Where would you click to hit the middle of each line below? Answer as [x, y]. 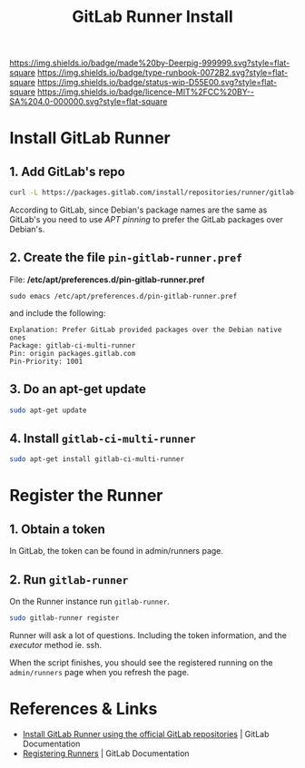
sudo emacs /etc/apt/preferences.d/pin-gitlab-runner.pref [123, 296]
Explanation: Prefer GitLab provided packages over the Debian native [146, 330]
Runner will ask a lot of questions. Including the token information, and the [148, 635]
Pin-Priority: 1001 [46, 361]
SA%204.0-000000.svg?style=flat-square [89, 102]
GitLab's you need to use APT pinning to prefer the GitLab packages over [146, 220]
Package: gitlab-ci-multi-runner [73, 345]
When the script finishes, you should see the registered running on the [141, 662]
